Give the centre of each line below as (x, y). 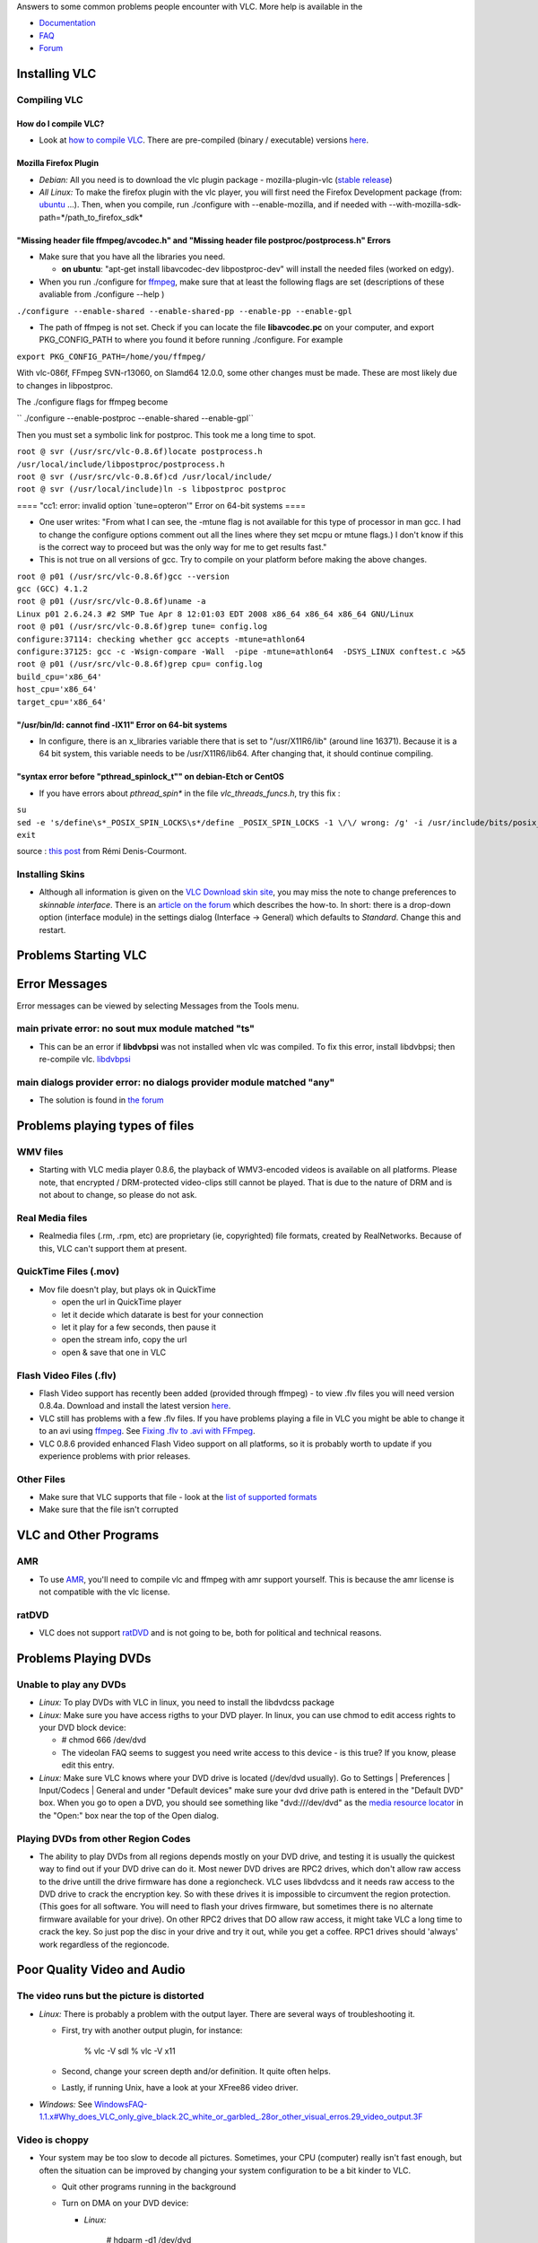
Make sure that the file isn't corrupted (108, 1510)
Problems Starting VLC (82, 956)
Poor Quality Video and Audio (101, 1970)
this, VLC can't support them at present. (113, 1248)
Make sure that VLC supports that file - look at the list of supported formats (178, 1497)
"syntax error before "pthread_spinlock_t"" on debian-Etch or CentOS (150, 777)
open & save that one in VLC (114, 1352)
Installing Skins (51, 875)
